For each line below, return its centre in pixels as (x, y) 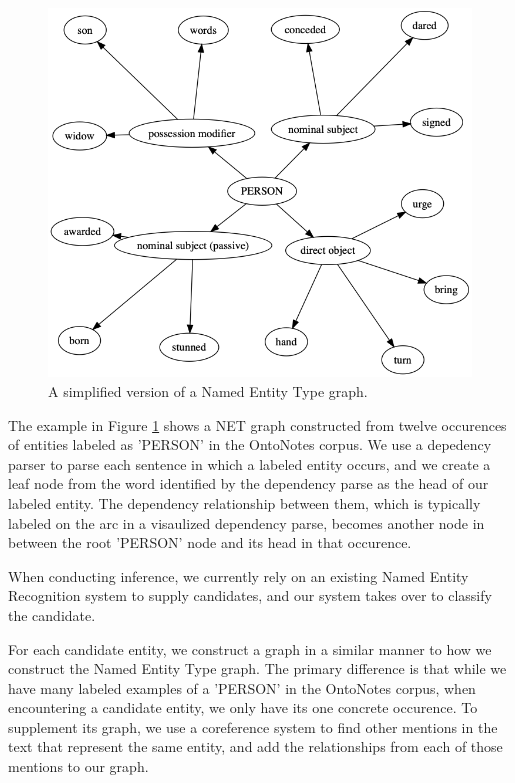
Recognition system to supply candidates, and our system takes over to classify (250, 595)
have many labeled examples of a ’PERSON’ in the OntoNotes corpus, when (242, 687)
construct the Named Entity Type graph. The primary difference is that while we (257, 668)
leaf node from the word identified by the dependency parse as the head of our (248, 483)
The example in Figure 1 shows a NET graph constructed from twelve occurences (257, 424)
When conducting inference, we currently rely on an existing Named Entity (238, 575)
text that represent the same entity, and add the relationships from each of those (255, 746)
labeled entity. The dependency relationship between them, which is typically (244, 502)
